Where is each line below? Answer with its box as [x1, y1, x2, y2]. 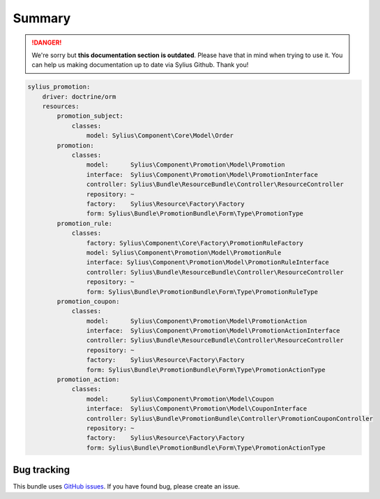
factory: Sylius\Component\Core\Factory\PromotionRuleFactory [86, 239, 303, 247]
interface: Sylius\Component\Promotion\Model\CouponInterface [86, 405, 307, 413]
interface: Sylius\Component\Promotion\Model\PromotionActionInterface [86, 327, 341, 335]
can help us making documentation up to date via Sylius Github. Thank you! [31, 61, 249, 69]
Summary [13, 10, 71, 26]
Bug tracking [13, 464, 70, 476]
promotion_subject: [56, 112, 123, 120]
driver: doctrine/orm [42, 93, 116, 100]
